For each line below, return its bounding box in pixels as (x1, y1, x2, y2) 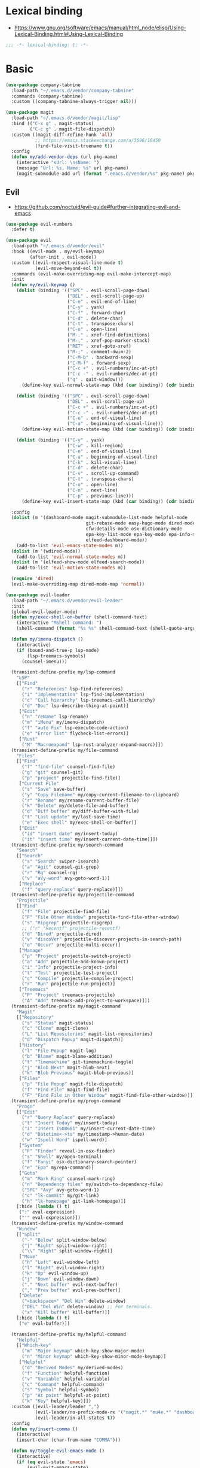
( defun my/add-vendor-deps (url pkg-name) (11, 154, 118, 160)
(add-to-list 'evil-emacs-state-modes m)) (16, 542, 124, 548)
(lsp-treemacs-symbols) (27, 653, 86, 659)
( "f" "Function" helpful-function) (21, 1370, 110, 1376)
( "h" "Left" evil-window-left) (21, 1259, 100, 1266)
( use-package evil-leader (5, 592, 70, 598)
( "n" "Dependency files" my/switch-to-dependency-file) (21, 1181, 164, 1187)
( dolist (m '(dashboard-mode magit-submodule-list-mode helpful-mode (11, 515, 187, 521)
